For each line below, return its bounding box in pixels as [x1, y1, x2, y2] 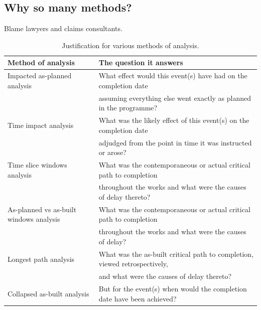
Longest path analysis [8, 253, 75, 264]
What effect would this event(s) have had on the [98, 70, 247, 81]
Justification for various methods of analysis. [62, 40, 199, 50]
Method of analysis [8, 57, 75, 68]
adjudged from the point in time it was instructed [98, 137, 252, 147]
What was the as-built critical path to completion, [98, 248, 253, 259]
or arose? [98, 147, 126, 158]
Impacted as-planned [8, 70, 72, 81]
